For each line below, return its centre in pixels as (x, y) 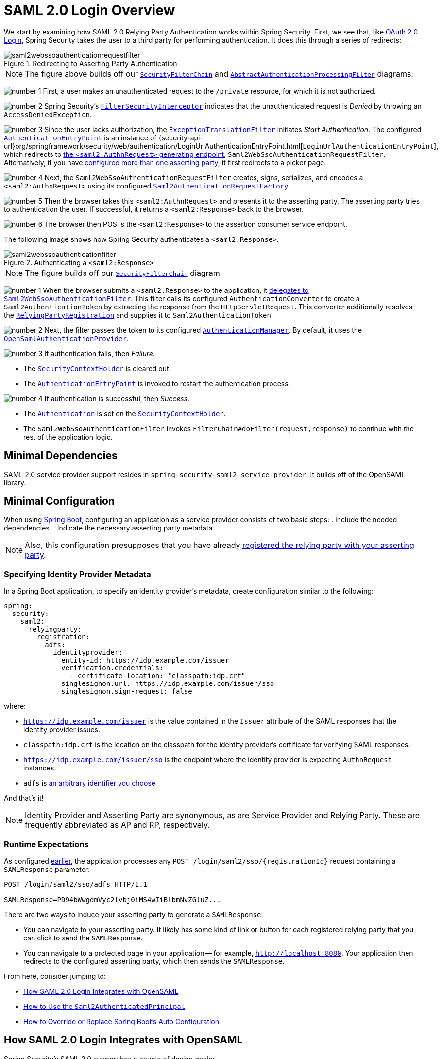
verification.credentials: (112, 668)
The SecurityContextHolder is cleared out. (97, 368)
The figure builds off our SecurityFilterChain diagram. (124, 273)
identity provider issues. (62, 730)
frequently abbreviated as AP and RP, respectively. (117, 825)
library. (15, 482)
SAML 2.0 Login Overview (90, 10)
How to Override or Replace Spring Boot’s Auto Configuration (121, 1021)
